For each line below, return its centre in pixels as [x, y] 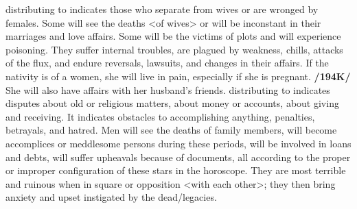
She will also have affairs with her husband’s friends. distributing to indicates [168, 89]
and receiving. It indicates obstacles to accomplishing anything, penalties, [160, 116]
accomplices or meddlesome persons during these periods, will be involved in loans [178, 143]
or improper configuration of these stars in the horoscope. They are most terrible [176, 170]
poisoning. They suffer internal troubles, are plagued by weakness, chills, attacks [174, 49]
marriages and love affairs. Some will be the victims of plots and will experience [173, 36]
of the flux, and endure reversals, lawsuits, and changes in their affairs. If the [167, 63]
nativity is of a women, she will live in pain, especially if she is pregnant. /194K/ [178, 76]
